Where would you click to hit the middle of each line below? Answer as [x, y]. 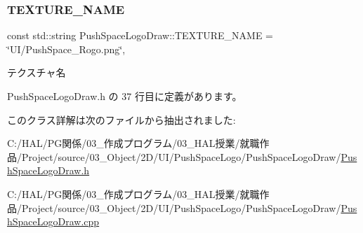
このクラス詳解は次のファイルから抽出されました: [121, 119]
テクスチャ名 [37, 72]
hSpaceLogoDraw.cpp [53, 221]
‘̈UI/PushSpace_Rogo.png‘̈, [66, 49]
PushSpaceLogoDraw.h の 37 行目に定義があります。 [125, 96]
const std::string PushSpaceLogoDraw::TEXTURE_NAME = [140, 35]
